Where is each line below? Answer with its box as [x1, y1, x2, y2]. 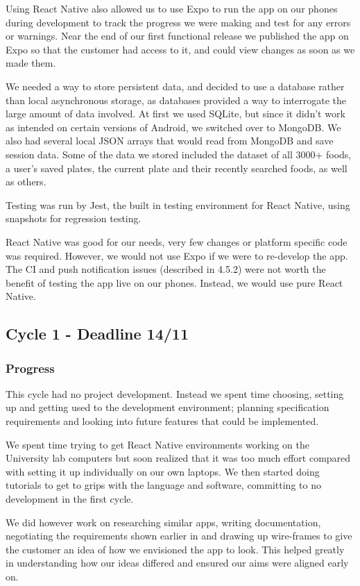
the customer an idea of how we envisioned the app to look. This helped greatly [6, 542, 345, 556]
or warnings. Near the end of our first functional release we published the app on [6, 28, 349, 43]
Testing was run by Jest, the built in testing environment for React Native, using [6, 197, 350, 212]
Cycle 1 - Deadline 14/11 [6, 323, 189, 344]
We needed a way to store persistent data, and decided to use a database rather [6, 78, 345, 93]
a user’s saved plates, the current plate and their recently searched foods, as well [6, 160, 348, 175]
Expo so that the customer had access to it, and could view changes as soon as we [6, 42, 355, 56]
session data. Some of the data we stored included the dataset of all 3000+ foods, [6, 146, 352, 161]
